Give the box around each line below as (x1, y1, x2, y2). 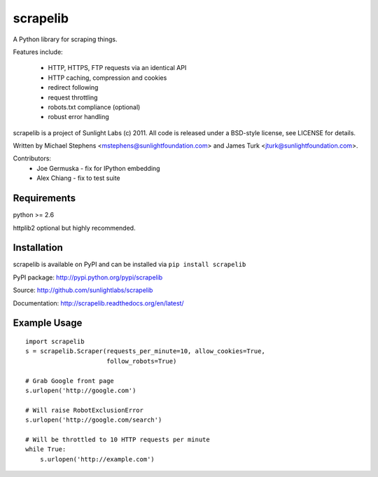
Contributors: (13, 154, 52, 163)
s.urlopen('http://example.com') (39, 455, 155, 463)
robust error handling (48, 113, 110, 121)
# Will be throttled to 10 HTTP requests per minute (25, 435, 210, 443)
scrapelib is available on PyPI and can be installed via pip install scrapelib (13, 260, 246, 269)
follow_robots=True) (106, 357, 177, 365)
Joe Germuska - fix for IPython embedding (36, 164, 160, 172)
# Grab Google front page (25, 377, 115, 385)
